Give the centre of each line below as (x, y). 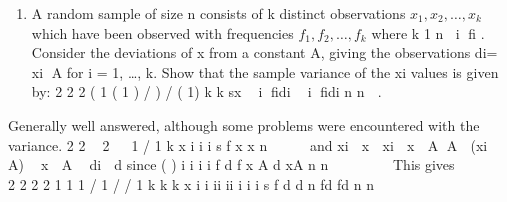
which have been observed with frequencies (162, 32)
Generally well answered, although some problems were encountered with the (244, 124)
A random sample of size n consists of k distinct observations (218, 13)
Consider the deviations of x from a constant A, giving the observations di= (264, 52)
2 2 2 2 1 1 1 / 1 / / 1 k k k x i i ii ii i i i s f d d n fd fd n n (191, 183)
